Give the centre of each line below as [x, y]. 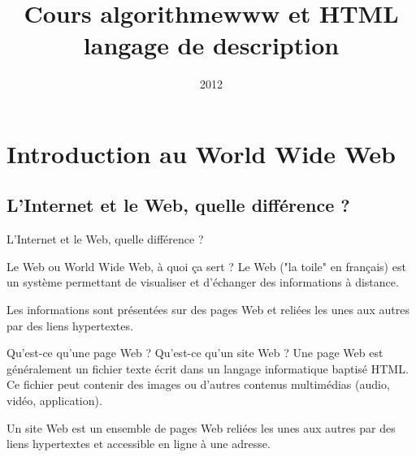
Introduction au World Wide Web [201, 153]
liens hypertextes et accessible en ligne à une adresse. [139, 444]
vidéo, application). [54, 401]
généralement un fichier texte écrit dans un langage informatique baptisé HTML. [208, 368]
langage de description [211, 45]
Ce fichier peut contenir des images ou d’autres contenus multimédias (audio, [198, 384]
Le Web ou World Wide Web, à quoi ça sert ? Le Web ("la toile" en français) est [206, 266]
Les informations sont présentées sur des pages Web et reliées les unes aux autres [208, 310]
